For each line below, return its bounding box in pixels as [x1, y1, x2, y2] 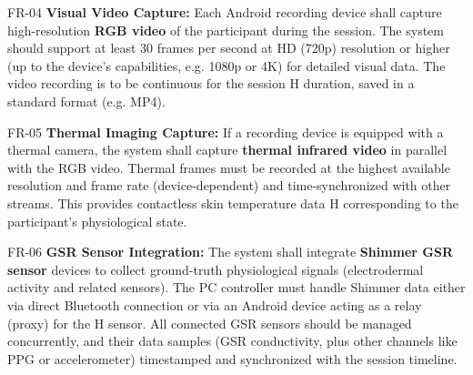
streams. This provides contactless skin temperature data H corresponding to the [7, 193, 458, 212]
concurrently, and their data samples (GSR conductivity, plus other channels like [7, 331, 458, 350]
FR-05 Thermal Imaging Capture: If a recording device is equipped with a [7, 122, 444, 141]
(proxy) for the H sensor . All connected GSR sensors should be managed [7, 313, 412, 332]
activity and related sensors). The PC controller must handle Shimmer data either [7, 278, 466, 297]
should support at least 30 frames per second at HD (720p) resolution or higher [7, 38, 450, 57]
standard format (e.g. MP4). [7, 91, 166, 110]
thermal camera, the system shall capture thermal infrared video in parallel [7, 140, 448, 159]
